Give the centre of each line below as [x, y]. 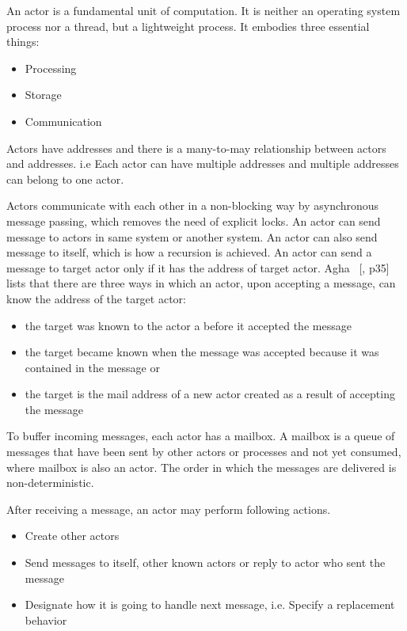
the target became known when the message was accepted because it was [202, 352]
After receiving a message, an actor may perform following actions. [169, 509]
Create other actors [72, 536]
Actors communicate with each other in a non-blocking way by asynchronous [193, 205]
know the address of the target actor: [96, 298]
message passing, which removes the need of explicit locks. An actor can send [194, 220]
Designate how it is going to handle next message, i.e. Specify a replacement [210, 604]
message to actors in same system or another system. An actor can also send [192, 236]
